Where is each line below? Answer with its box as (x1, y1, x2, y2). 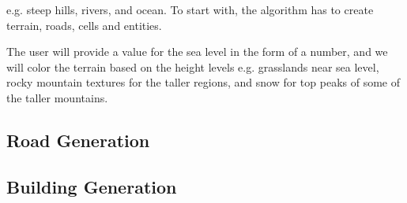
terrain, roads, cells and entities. (6, 17, 162, 33)
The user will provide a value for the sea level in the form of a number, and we (6, 43, 388, 60)
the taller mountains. (6, 89, 108, 105)
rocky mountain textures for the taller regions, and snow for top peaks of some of (6, 74, 401, 90)
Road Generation (6, 127, 150, 152)
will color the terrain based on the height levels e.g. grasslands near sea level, (6, 58, 379, 75)
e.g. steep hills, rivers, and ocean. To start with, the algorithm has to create (6, 2, 374, 17)
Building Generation (6, 174, 177, 198)
